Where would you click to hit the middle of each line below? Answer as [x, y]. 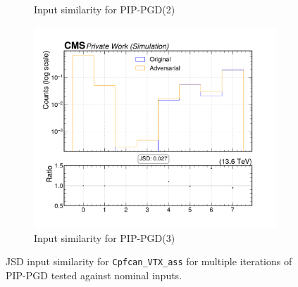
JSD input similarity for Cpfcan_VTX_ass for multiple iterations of [149, 261]
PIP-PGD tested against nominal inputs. [94, 275]
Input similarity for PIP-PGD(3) [105, 237]
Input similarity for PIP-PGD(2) [105, 9]
